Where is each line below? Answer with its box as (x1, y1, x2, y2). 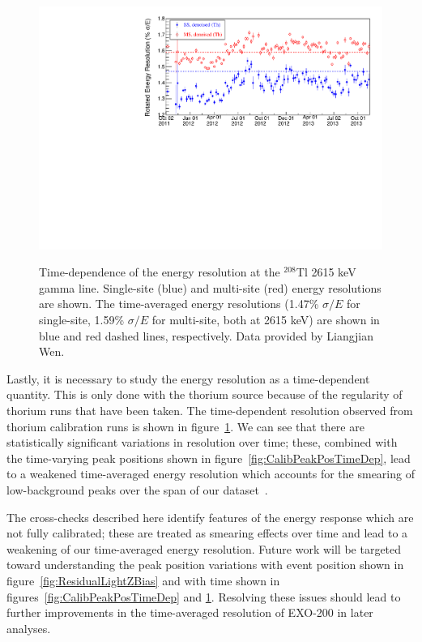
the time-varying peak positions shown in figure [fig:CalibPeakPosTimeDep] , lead (6, 449, 411, 466)
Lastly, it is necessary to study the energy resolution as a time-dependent (6, 370, 370, 387)
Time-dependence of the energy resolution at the (39, 263, 280, 280)
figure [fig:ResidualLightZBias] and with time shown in (6, 571, 280, 588)
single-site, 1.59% (39, 311, 125, 328)
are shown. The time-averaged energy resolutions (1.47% (39, 295, 319, 312)
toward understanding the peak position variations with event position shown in (6, 556, 404, 573)
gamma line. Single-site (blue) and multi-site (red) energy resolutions (39, 279, 382, 296)
